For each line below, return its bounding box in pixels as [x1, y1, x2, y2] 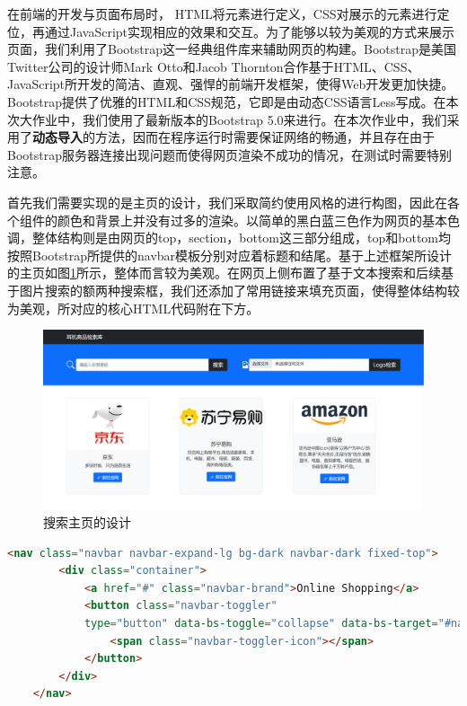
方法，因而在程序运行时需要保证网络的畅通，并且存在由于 [94, 128, 435, 146]
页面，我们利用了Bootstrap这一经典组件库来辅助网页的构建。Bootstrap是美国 [7, 40, 456, 58]
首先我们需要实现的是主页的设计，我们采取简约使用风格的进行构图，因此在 [7, 192, 447, 211]
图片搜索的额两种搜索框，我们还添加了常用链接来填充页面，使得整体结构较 [19, 280, 460, 299]
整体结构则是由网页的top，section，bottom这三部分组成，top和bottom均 [31, 228, 451, 247]
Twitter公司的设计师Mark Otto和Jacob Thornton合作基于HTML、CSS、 [7, 57, 420, 75]
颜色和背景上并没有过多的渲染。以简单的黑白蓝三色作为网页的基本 [57, 210, 447, 229]
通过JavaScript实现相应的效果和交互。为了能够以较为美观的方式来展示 [44, 22, 455, 40]
